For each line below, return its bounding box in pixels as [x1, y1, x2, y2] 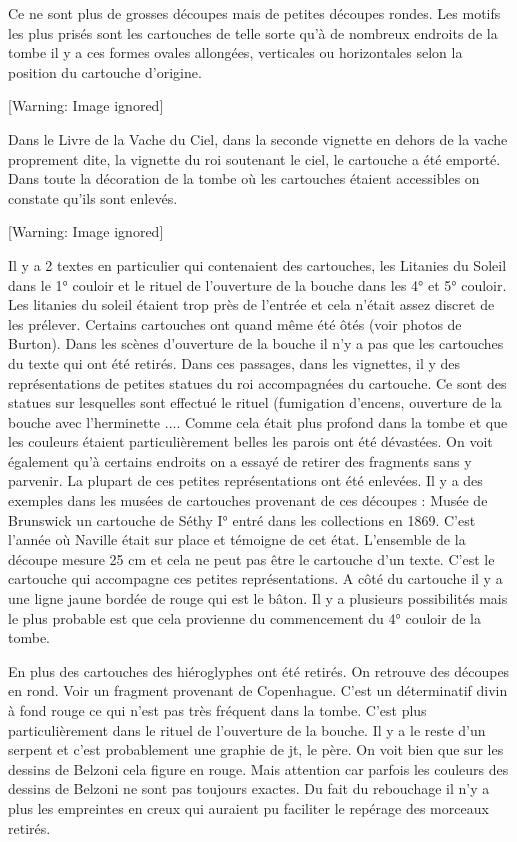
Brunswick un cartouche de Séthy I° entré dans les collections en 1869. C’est [8, 509, 476, 530]
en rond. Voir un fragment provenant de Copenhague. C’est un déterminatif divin [8, 680, 508, 701]
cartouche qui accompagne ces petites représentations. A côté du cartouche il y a [8, 568, 503, 589]
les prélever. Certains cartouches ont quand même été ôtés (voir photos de [8, 313, 462, 334]
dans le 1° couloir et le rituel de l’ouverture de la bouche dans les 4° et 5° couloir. [8, 274, 507, 295]
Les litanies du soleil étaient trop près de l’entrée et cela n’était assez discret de [8, 294, 495, 315]
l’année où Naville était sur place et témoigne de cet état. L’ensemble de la [8, 529, 466, 550]
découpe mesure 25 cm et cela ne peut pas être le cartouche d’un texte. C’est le [8, 548, 495, 569]
